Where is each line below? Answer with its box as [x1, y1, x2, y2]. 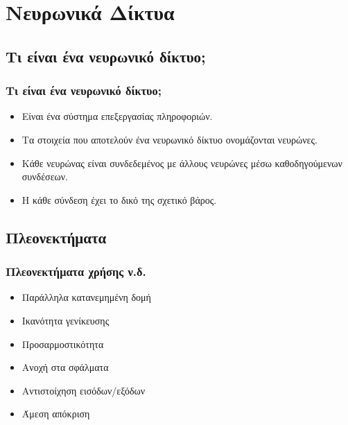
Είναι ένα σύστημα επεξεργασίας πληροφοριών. [21, 109, 213, 123]
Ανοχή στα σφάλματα [21, 360, 109, 374]
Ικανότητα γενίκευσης [21, 313, 110, 327]
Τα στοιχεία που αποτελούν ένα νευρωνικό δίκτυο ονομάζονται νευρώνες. [21, 132, 317, 146]
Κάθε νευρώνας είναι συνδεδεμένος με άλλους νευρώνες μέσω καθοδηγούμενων [21, 155, 342, 170]
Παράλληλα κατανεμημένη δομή [21, 290, 151, 304]
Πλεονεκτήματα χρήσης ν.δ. [6, 263, 146, 280]
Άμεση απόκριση [21, 406, 90, 421]
